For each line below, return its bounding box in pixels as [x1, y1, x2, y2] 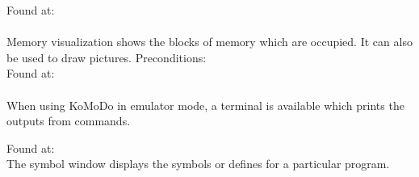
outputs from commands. [6, 112, 131, 129]
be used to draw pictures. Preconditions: [6, 48, 207, 65]
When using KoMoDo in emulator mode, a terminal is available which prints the [6, 96, 404, 113]
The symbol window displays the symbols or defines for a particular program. [6, 155, 390, 172]
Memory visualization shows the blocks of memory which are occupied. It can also [6, 33, 413, 50]
